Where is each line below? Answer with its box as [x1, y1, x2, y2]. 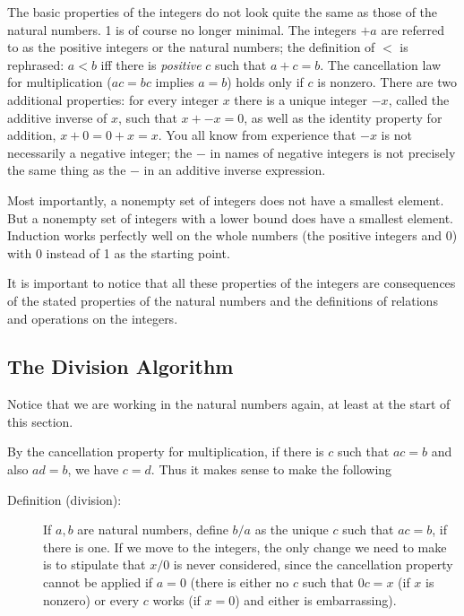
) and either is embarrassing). [235, 590, 397, 609]
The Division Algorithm [7, 352, 234, 380]
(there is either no [190, 573, 289, 592]
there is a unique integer [234, 90, 368, 108]
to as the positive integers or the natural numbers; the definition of [7, 38, 375, 56]
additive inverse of [7, 108, 107, 126]
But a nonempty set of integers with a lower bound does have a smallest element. [7, 208, 453, 227]
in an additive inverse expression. [143, 161, 326, 179]
